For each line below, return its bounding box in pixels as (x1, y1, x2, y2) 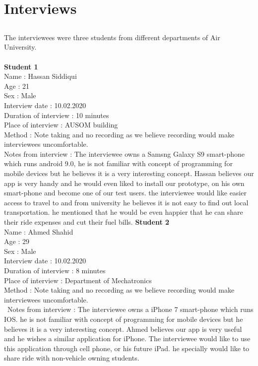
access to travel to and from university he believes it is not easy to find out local (4, 197, 249, 207)
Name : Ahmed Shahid (4, 226, 73, 237)
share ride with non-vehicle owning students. (4, 353, 139, 363)
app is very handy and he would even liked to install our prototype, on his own (4, 178, 245, 188)
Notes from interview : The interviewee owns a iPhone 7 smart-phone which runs (7, 304, 254, 314)
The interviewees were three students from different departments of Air (4, 32, 220, 42)
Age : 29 (4, 236, 29, 246)
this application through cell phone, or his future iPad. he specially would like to (4, 343, 250, 353)
